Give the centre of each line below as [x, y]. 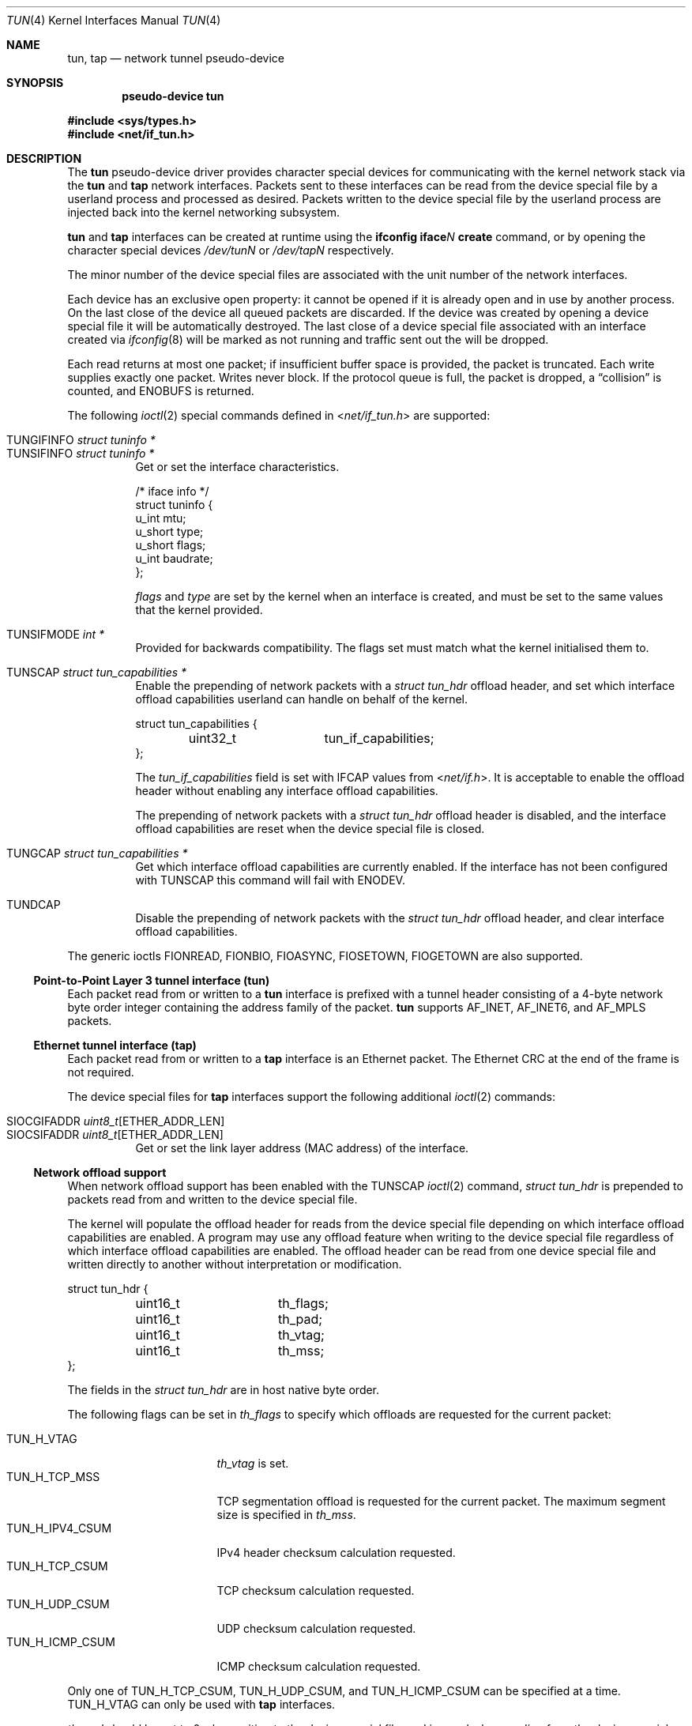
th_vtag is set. [253, 1463]
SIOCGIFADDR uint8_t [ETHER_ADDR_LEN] [116, 1121]
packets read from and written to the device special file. [212, 1199]
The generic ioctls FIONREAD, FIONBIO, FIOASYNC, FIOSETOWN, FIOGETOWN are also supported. [325, 956]
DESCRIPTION [44, 158]
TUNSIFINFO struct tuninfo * [81, 453]
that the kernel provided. [199, 610]
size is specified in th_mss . [286, 1515]
